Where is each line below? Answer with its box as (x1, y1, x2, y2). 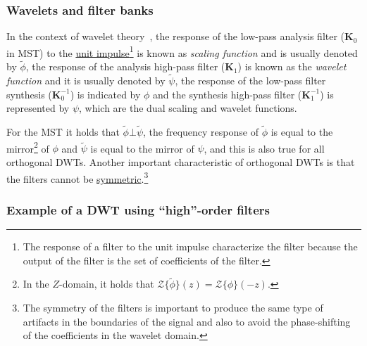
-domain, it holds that (58, 276, 154, 291)
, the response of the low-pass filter (175, 73, 326, 88)
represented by (6, 101, 70, 115)
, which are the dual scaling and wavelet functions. (79, 101, 297, 115)
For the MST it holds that (6, 124, 120, 139)
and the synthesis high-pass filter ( (153, 86, 302, 101)
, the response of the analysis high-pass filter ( (25, 59, 225, 74)
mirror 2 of (6, 139, 49, 155)
